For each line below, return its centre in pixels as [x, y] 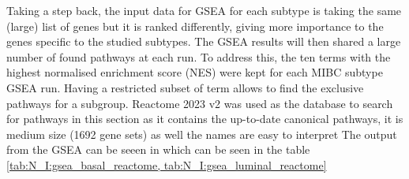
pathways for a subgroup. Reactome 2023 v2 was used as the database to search [200, 103]
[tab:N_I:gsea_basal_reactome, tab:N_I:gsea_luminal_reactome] [167, 164]
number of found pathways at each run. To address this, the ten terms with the [199, 56]
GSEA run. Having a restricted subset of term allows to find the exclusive [185, 87]
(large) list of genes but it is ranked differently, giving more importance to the [195, 26]
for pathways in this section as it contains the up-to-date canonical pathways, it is [205, 119]
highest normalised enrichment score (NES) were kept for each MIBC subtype [195, 72]
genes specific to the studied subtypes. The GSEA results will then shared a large [204, 41]
